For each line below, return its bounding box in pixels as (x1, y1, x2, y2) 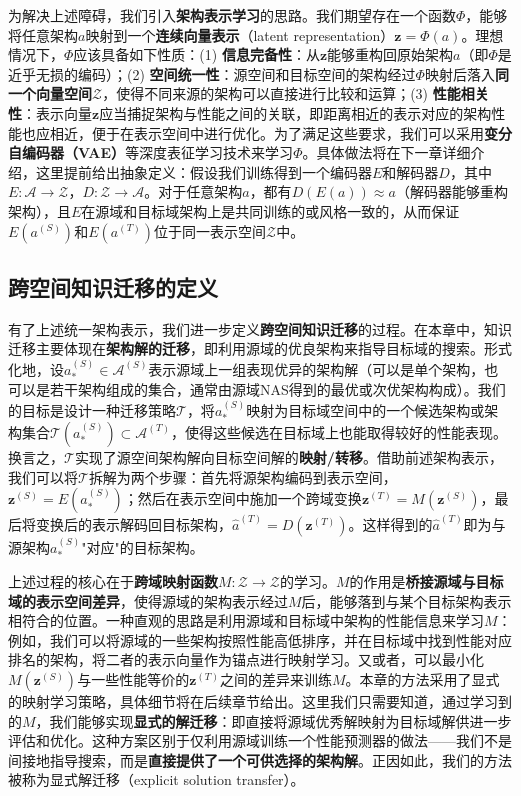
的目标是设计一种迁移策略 (8, 399, 176, 420)
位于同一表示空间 (154, 220, 266, 241)
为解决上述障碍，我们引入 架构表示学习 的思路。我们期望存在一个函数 (8, 5, 456, 25)
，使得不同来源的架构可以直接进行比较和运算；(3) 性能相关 (102, 83, 489, 104)
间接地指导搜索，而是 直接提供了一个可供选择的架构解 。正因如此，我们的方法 (8, 749, 512, 770)
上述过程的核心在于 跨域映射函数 (8, 571, 218, 592)
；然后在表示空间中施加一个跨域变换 (123, 488, 362, 509)
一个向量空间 (8, 83, 92, 104)
